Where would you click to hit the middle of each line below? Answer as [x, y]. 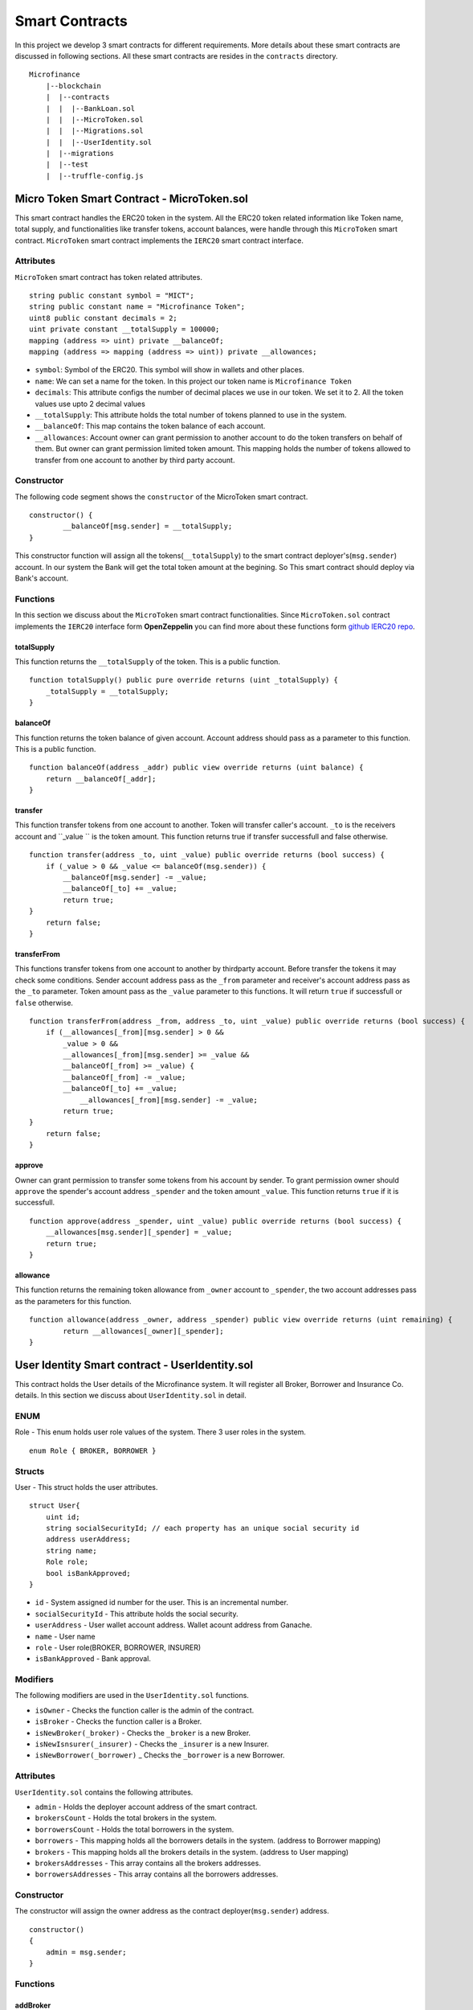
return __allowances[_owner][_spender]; [143, 1331]
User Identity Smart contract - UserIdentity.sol [134, 1365]
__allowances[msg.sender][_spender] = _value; [139, 1233]
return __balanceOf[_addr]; [101, 779]
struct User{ [55, 1506]
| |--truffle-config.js [94, 176]
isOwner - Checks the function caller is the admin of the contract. [145, 1710]
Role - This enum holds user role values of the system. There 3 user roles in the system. [161, 1432]
